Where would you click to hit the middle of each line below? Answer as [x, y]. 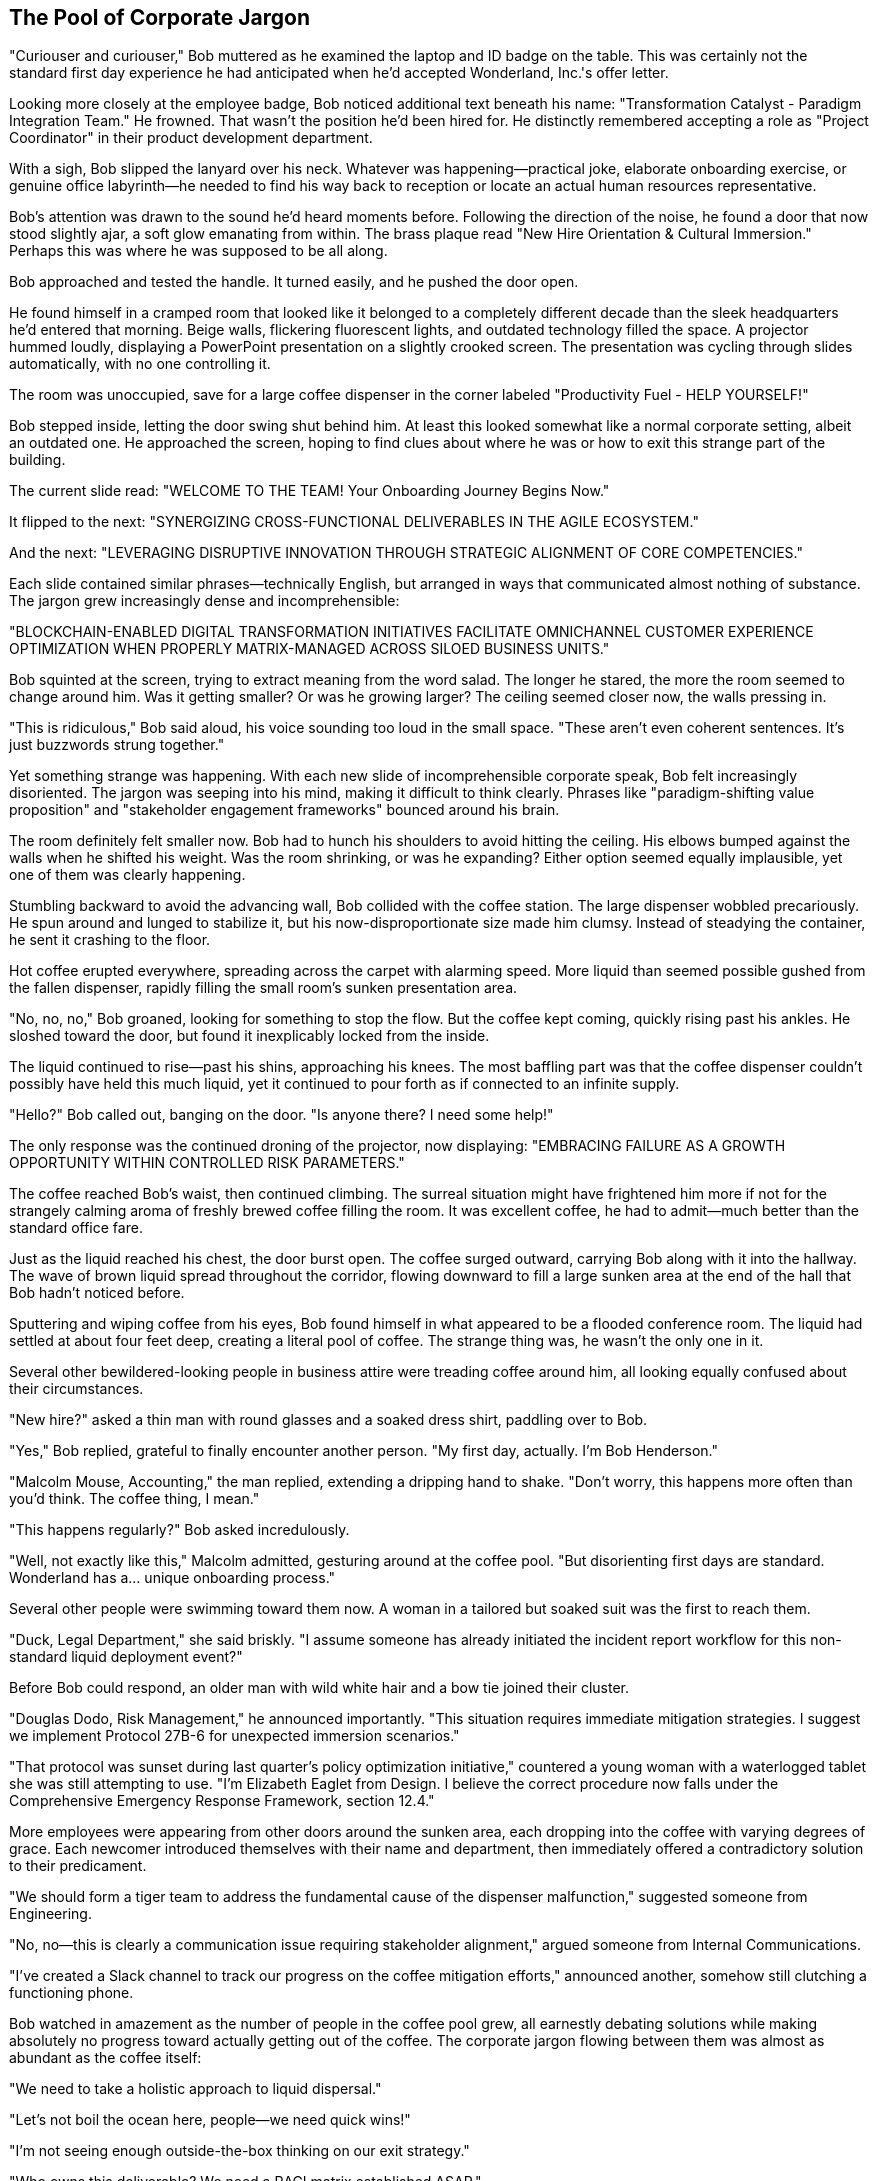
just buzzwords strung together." [117, 745]
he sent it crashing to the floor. [110, 940]
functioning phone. [71, 1993]
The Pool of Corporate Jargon [160, 17]
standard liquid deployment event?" [126, 1657]
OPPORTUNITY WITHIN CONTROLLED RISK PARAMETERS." [207, 1163]
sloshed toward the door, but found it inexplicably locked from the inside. [249, 1036]
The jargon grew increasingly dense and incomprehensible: [204, 601]
